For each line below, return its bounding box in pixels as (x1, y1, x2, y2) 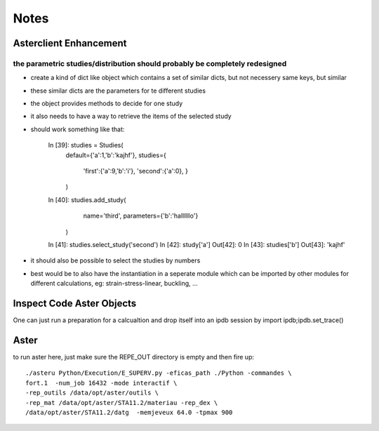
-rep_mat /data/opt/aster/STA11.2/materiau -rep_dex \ (25, 399, 218, 406)
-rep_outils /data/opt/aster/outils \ (25, 389, 159, 397)
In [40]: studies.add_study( (48, 195, 126, 204)
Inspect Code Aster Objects (13, 297, 137, 309)
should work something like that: (30, 125, 125, 133)
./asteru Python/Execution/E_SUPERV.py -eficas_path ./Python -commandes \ (25, 369, 292, 377)
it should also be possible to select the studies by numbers (30, 256, 201, 265)
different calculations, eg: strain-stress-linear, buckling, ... (30, 279, 198, 288)
